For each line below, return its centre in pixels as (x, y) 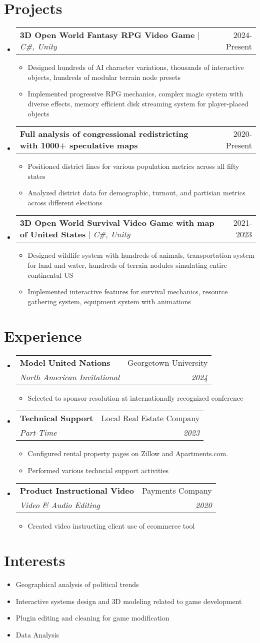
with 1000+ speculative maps (79, 145)
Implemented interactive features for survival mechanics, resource (128, 292)
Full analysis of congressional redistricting (104, 134)
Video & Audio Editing (60, 505)
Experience (43, 335)
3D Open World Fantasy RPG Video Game (107, 35)
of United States (53, 234)
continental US (50, 275)
